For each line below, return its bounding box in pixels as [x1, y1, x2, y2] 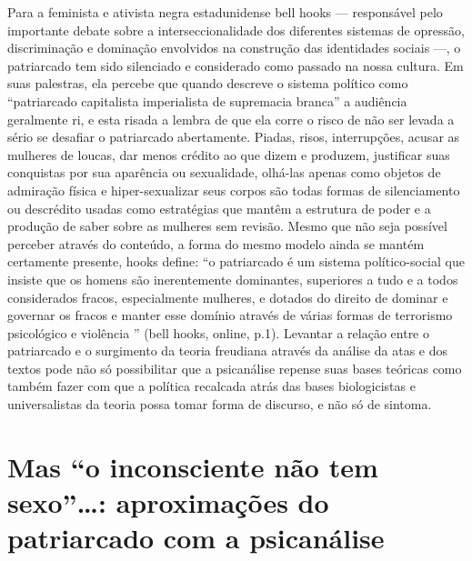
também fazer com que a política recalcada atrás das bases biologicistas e [7, 376, 416, 396]
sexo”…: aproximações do [7, 484, 329, 521]
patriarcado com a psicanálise [7, 519, 385, 556]
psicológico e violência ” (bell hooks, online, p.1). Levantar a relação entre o [7, 323, 430, 342]
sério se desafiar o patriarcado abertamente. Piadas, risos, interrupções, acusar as [7, 127, 460, 146]
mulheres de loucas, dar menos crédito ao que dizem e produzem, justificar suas [7, 145, 450, 164]
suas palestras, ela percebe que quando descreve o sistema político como [7, 74, 408, 93]
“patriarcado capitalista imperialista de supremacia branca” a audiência [7, 91, 407, 110]
